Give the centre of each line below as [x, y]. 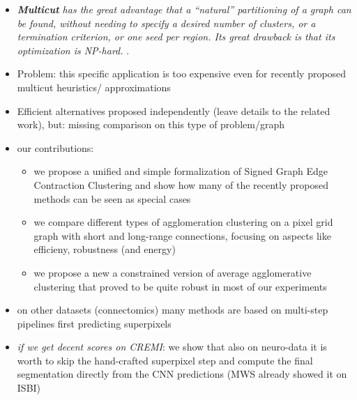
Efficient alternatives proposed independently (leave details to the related [174, 110]
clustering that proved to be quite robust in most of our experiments [180, 286]
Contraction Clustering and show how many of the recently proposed [181, 184]
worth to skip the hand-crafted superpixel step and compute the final [165, 360]
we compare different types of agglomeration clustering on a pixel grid [183, 222]
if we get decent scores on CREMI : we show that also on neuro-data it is [172, 347]
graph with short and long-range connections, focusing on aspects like [182, 235]
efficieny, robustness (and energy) [105, 249]
